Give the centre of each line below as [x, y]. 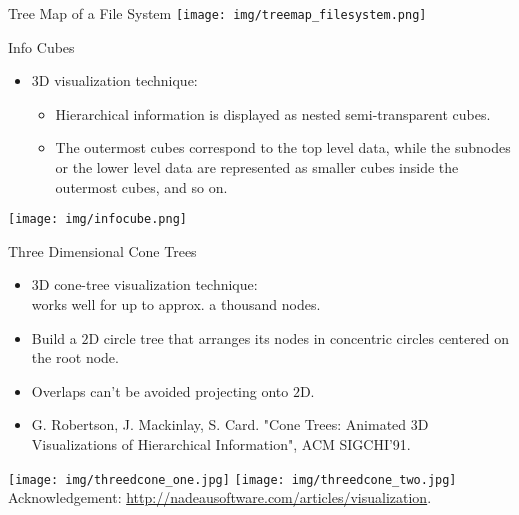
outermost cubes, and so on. [141, 186]
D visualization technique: [118, 80]
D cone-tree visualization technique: [148, 284]
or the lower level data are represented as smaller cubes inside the [257, 167]
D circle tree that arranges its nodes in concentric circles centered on [299, 337]
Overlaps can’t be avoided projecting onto [160, 390]
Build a [54, 337]
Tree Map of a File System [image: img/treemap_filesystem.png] [217, 13]
